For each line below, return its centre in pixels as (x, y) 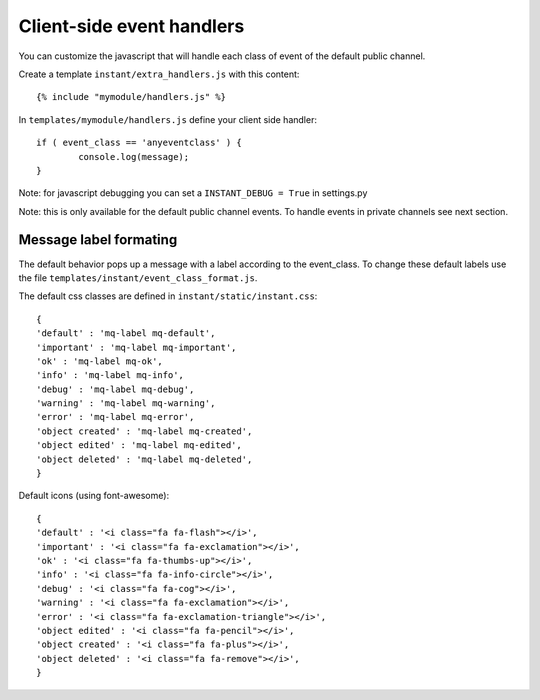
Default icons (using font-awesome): (94, 496)
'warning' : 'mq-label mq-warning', (126, 403)
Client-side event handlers (131, 26)
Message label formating (98, 240)
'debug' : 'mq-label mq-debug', (115, 389)
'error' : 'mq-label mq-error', (115, 417)
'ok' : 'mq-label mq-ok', (100, 361)
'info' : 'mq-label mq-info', (110, 375)
